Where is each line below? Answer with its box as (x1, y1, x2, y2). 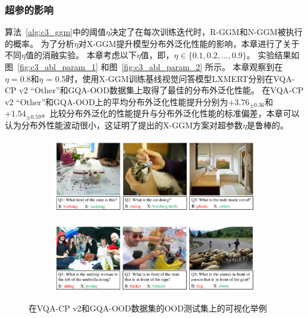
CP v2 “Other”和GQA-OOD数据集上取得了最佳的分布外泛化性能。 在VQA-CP (5, 84, 304, 96)
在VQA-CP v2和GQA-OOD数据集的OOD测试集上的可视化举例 (29, 302, 267, 314)
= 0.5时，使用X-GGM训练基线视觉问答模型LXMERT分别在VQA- (46, 72, 295, 84)
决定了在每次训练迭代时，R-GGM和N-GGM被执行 (109, 26, 303, 38)
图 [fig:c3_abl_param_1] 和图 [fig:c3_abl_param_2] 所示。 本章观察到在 (5, 61, 283, 73)
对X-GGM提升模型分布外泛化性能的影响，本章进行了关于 (78, 37, 300, 49)
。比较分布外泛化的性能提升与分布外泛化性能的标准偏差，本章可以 (41, 107, 300, 119)
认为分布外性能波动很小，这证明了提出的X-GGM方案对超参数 (5, 118, 243, 131)
